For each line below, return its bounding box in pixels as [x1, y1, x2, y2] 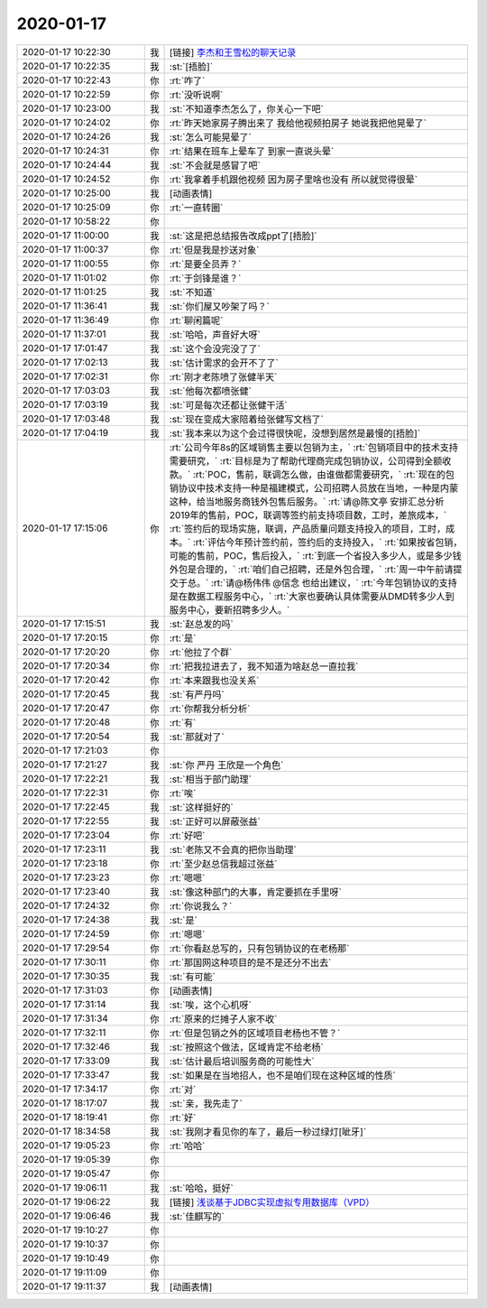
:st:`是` [169, 914, 198, 926]
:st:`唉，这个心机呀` [169, 998, 252, 1011]
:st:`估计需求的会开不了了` [169, 357, 279, 369]
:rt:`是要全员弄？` [169, 257, 242, 270]
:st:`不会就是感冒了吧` [169, 159, 261, 172]
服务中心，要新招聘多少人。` [169, 603, 290, 616]
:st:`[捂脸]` [169, 60, 214, 72]
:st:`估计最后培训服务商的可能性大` [169, 1054, 315, 1067]
